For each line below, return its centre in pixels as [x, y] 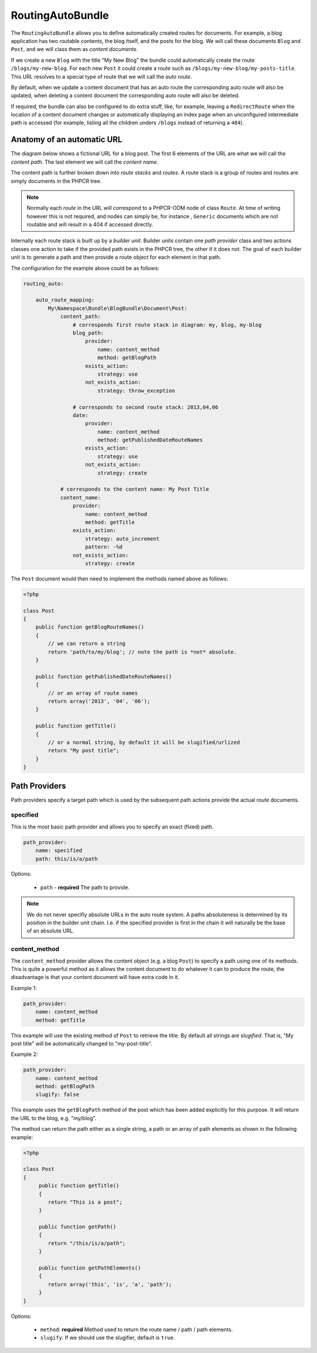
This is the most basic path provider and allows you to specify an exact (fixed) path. [112, 827]
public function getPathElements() [90, 1268]
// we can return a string [87, 644]
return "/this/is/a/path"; [87, 1243]
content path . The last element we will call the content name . [85, 162]
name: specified [59, 851]
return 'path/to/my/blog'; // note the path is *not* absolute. [142, 652]
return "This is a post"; [85, 1202]
